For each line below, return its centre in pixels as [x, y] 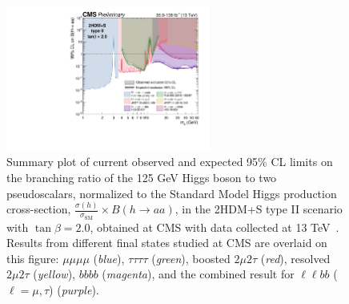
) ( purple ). [74, 290]
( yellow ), [54, 274]
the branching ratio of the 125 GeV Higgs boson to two [142, 177]
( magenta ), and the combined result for [198, 274]
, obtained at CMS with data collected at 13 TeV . [215, 227]
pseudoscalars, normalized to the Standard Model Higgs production [172, 193]
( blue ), [109, 258]
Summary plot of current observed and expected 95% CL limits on [170, 162]
